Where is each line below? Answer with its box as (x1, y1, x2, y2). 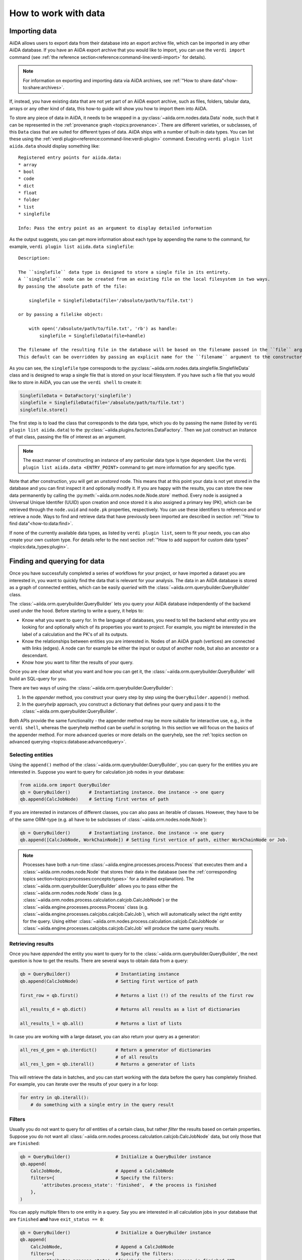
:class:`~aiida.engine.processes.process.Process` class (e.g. (23, 904, 148, 910)
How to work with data (9, 8, 105, 19)
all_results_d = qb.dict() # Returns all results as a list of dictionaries (20, 1006, 241, 1013)
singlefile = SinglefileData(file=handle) (39, 333, 146, 339)
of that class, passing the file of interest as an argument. (9, 434, 126, 440)
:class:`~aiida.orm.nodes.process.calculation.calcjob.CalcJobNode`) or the (23, 897, 178, 903)
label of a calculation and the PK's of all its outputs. (22, 631, 128, 637)
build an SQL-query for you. (9, 675, 67, 681)
